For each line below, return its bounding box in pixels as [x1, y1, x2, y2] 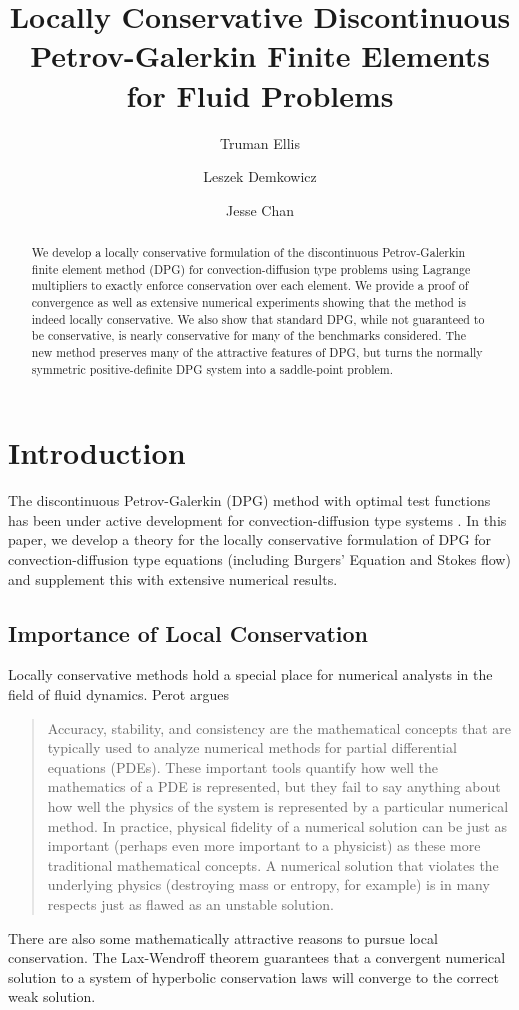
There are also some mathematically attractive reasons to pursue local [8, 927, 438, 948]
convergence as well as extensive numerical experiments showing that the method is [31, 294, 466, 311]
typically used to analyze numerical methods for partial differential [47, 737, 457, 758]
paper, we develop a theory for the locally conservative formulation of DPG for [8, 529, 492, 550]
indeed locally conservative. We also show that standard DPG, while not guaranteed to [31, 310, 485, 327]
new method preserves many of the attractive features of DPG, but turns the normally [31, 344, 483, 361]
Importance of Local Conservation [8, 617, 368, 648]
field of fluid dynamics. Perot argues [8, 684, 229, 705]
